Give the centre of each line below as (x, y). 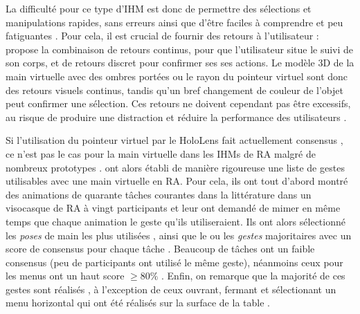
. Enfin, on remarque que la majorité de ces (253, 276)
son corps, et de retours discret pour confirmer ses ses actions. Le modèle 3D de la (180, 63)
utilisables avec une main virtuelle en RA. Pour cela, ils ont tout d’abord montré (177, 181)
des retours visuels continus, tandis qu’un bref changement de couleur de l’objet (174, 90)
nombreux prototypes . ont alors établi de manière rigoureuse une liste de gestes (175, 167)
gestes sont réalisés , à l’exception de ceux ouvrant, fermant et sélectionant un (171, 289)
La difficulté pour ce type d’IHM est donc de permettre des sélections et (159, 8)
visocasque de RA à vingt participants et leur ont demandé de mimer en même (173, 208)
